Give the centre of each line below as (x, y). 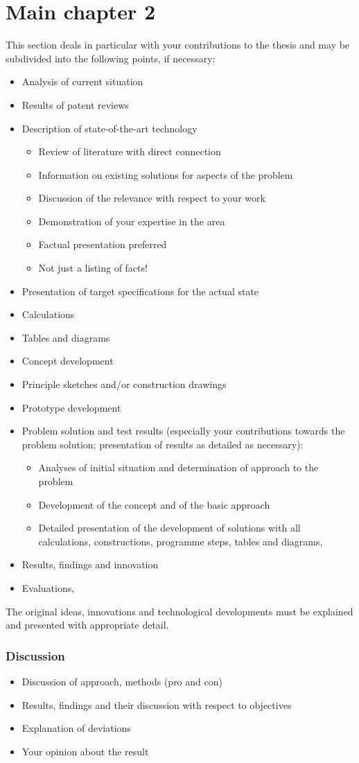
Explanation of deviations (76, 728)
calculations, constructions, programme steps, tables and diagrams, (181, 541)
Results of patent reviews (75, 104)
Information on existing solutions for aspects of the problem (166, 174)
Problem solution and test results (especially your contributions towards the (183, 431)
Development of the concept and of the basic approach (154, 504)
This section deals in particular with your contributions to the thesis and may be (178, 45)
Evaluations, (48, 587)
